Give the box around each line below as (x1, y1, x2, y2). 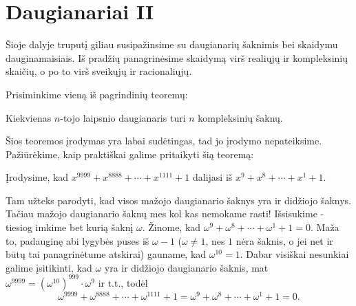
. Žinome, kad (142, 220, 201, 234)
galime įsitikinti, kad (6, 260, 92, 274)
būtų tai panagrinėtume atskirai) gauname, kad (6, 247, 207, 261)
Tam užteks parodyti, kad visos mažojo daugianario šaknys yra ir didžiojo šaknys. (6, 193, 352, 207)
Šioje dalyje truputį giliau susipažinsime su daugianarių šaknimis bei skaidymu (6, 37, 338, 52)
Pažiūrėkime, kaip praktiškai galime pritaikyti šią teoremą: (6, 146, 254, 161)
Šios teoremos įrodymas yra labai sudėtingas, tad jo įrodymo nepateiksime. (6, 133, 322, 148)
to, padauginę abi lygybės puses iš (6, 233, 149, 248)
